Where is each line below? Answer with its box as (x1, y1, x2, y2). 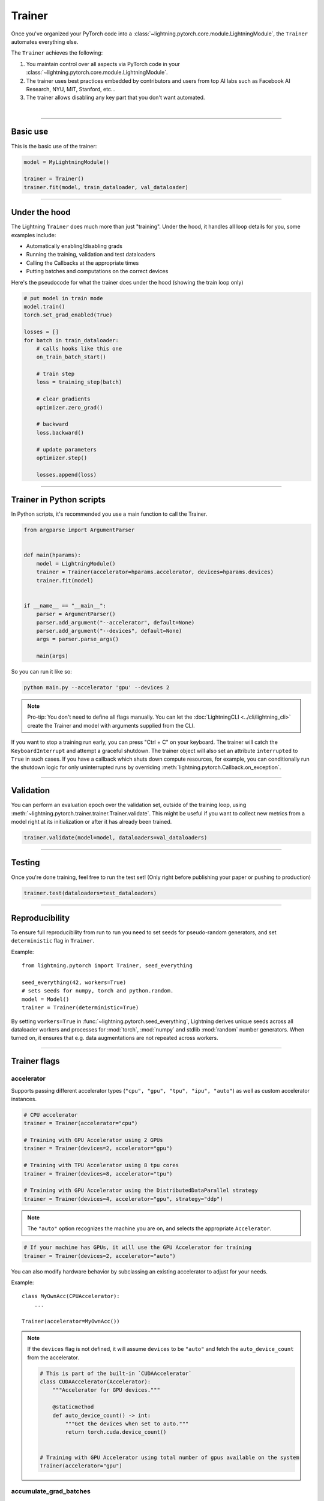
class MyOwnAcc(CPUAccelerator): (22, 1293, 120, 1300)
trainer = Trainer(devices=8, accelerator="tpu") (23, 1170, 173, 1177)
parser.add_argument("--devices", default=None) (36, 627, 182, 634)
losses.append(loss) (36, 471, 97, 478)
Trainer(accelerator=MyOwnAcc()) (22, 1318, 120, 1325)
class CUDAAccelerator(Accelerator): (40, 1379, 151, 1385)
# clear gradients (36, 396, 91, 402)
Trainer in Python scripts (11, 495, 106, 505)
